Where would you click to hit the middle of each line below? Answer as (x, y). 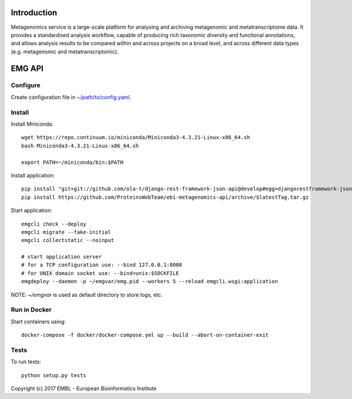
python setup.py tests (54, 375)
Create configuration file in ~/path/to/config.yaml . (71, 97)
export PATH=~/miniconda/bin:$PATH (72, 162)
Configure (26, 85)
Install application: (33, 175)
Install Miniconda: (32, 124)
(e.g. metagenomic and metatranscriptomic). (65, 51)
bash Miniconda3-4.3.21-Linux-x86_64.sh (80, 146)
